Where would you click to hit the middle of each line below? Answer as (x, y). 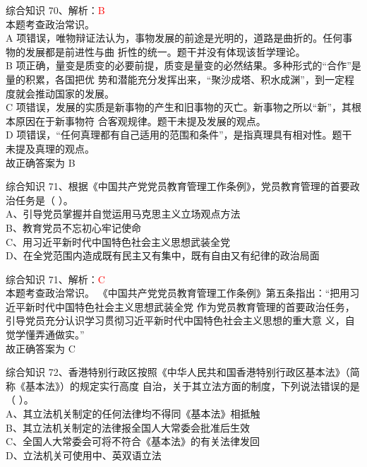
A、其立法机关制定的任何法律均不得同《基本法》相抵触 (133, 414)
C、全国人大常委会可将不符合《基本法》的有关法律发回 (133, 441)
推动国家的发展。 (74, 93)
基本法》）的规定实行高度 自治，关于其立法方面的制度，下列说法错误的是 (192, 385)
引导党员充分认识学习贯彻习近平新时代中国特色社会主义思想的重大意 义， (175, 320)
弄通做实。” (60, 335)
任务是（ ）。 (44, 200)
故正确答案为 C (41, 348)
